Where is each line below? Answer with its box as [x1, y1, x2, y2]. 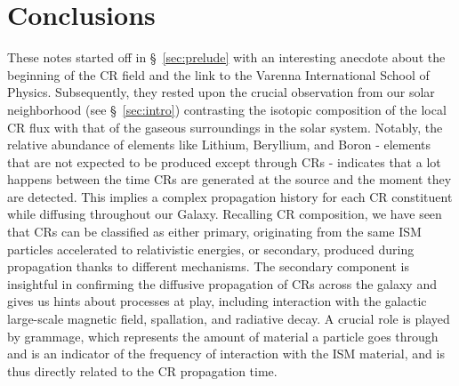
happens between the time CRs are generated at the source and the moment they [7, 170, 452, 189]
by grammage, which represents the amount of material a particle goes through [7, 326, 439, 345]
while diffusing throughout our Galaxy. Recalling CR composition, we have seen [7, 205, 442, 223]
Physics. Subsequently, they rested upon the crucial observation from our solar [7, 83, 435, 101]
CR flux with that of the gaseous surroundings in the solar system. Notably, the [7, 117, 443, 136]
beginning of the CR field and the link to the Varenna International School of [7, 65, 430, 84]
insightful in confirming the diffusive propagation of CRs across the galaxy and [7, 274, 437, 293]
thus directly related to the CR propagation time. [7, 361, 278, 380]
